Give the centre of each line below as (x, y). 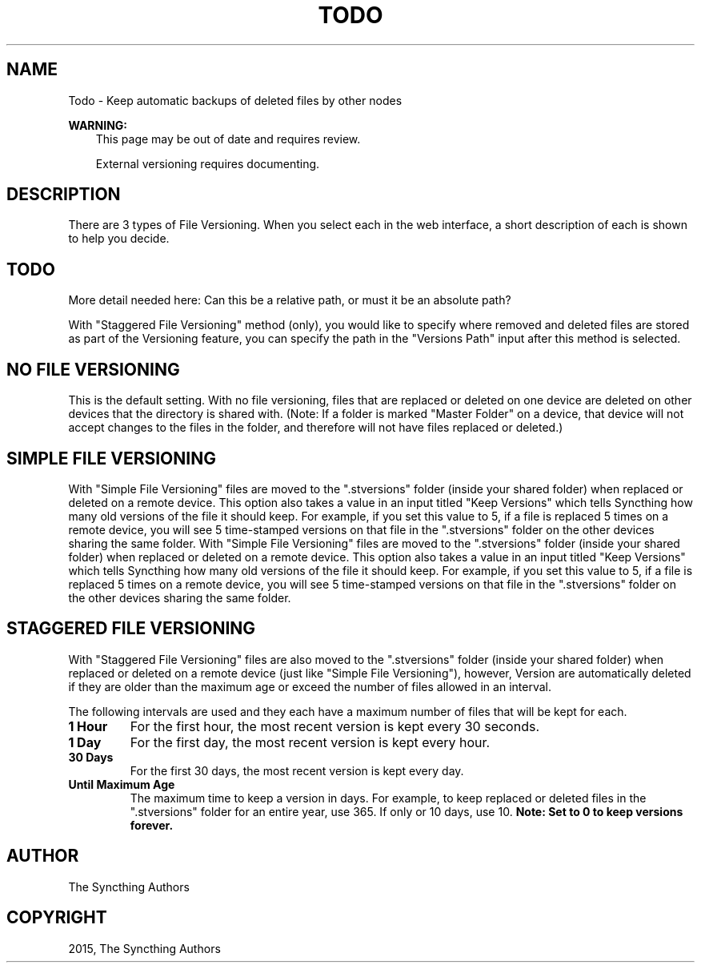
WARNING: (98, 125)
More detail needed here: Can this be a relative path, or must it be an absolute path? (290, 300)
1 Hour (88, 726)
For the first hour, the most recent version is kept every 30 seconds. (335, 726)
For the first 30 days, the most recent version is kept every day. (297, 770)
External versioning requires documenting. (208, 163)
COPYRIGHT (57, 918)
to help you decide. (119, 239)
